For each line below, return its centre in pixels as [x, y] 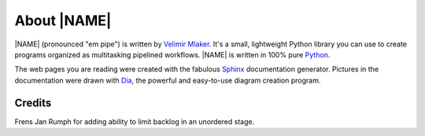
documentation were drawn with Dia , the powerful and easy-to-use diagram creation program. [168, 80]
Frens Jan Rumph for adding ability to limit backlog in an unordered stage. [135, 121]
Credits [33, 103]
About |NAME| [63, 20]
